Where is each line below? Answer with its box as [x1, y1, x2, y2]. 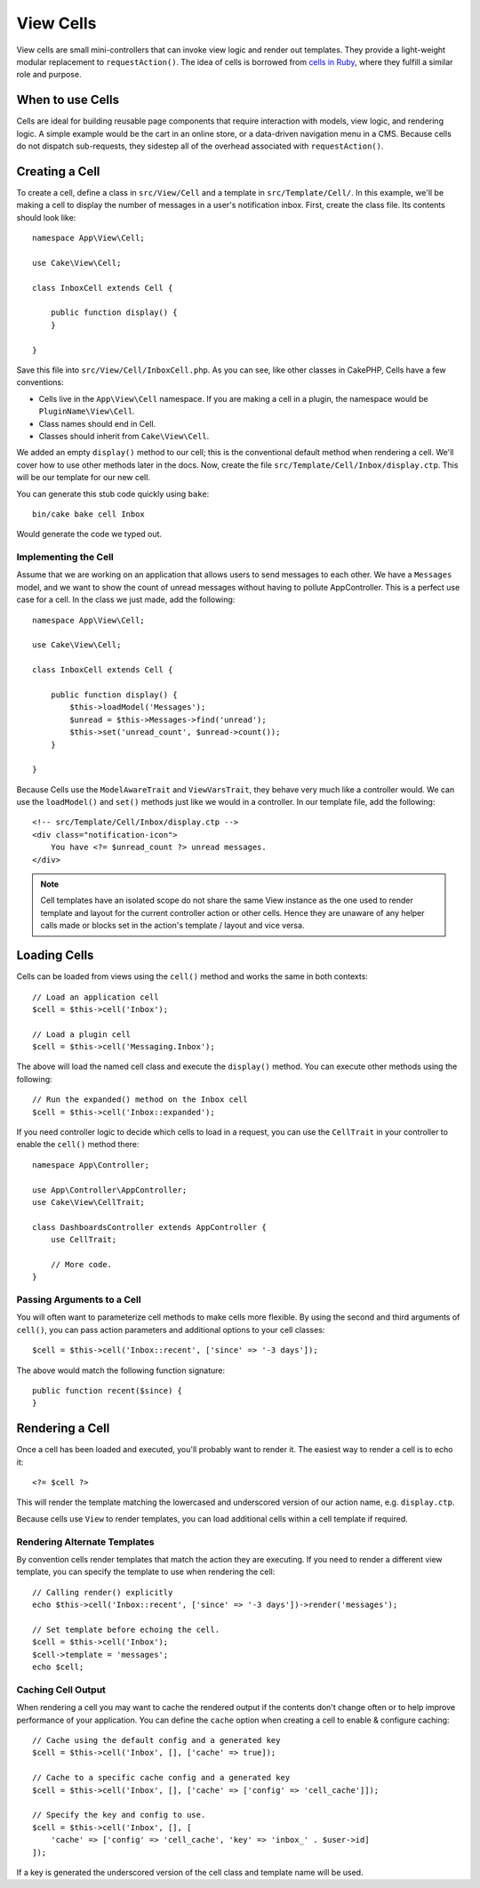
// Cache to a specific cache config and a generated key [32, 1772, 291, 1783]
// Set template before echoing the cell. [32, 1624, 220, 1635]
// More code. [50, 1259, 113, 1269]
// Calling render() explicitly [32, 1587, 173, 1597]
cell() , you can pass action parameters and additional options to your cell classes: [16, 1324, 325, 1335]
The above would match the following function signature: [16, 1365, 226, 1376]
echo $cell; [32, 1662, 84, 1672]
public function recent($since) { [32, 1386, 182, 1396]
